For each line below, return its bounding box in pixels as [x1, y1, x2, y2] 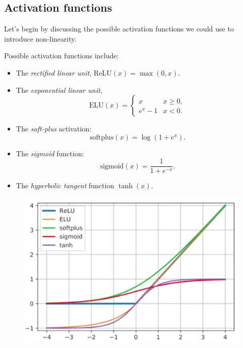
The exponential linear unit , [16, 84, 102, 95]
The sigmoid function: [16, 148, 84, 158]
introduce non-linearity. [4, 33, 76, 44]
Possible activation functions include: [4, 50, 119, 61]
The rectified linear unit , [16, 67, 92, 78]
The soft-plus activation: [16, 123, 92, 134]
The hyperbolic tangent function [16, 180, 114, 191]
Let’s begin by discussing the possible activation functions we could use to [4, 23, 234, 34]
